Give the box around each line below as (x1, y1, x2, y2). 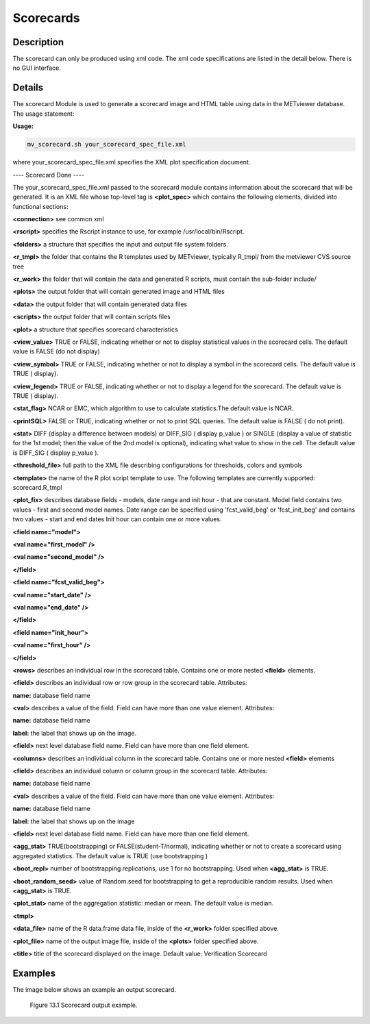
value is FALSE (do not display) (12, 347, 101, 355)
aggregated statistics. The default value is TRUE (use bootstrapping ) (12, 851, 208, 860)
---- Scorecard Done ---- (12, 171, 85, 179)
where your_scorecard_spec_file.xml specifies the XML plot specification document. (12, 158, 251, 166)
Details (12, 82, 44, 94)
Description (12, 36, 64, 48)
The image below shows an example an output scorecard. (12, 985, 176, 993)
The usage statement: (12, 110, 75, 118)
